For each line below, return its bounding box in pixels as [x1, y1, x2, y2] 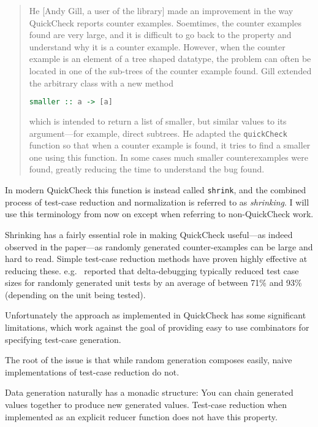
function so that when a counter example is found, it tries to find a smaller [29, 139, 311, 152]
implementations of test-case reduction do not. [5, 365, 180, 378]
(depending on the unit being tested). [5, 288, 146, 301]
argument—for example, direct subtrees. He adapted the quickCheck [29, 126, 287, 139]
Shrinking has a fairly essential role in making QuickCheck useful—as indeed [5, 228, 293, 240]
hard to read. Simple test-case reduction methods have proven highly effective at [5, 252, 308, 265]
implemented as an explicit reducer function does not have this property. [5, 410, 278, 423]
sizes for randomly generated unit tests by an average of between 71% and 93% [5, 276, 302, 289]
